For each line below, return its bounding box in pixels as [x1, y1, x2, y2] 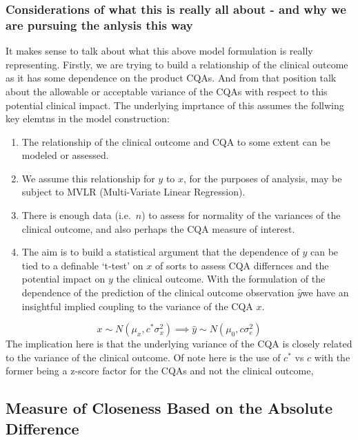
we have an [301, 285, 349, 300]
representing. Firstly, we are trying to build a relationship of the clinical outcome [6, 57, 348, 71]
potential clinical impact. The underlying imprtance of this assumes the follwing [6, 97, 344, 112]
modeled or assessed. [21, 148, 109, 162]
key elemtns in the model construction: [6, 111, 170, 126]
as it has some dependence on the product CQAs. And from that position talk [6, 70, 337, 85]
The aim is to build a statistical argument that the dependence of [21, 245, 299, 259]
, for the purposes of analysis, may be [183, 171, 342, 185]
